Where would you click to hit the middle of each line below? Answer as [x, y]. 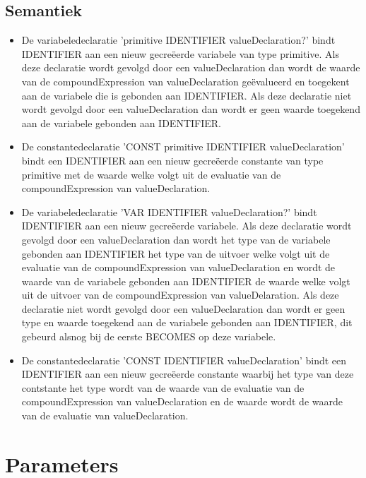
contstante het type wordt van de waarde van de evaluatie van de [163, 387]
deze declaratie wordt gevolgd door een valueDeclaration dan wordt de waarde [191, 67]
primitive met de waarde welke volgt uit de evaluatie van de [151, 174]
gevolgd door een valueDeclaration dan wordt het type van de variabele [176, 239]
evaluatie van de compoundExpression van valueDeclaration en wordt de [178, 267]
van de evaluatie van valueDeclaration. [105, 416]
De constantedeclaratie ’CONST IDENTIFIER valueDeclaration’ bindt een [184, 360]
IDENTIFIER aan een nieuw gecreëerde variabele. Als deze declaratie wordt [187, 226]
